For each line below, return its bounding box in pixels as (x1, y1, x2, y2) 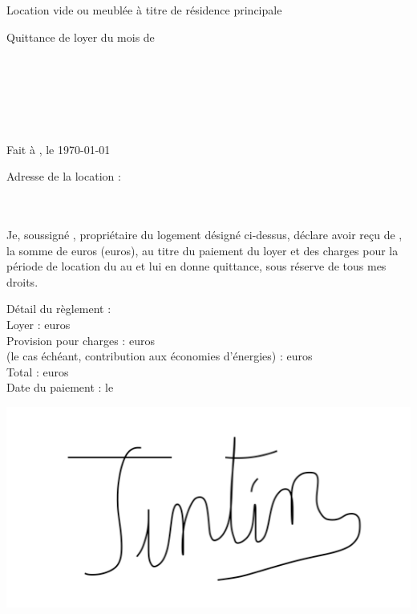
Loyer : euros (6, 315, 71, 332)
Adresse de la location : (6, 168, 121, 185)
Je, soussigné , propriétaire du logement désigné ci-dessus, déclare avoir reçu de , (6, 226, 403, 242)
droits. (6, 273, 38, 290)
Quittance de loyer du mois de (6, 28, 155, 45)
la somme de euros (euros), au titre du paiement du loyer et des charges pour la (6, 242, 399, 258)
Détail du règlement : (6, 300, 111, 317)
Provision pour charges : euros (6, 331, 155, 348)
